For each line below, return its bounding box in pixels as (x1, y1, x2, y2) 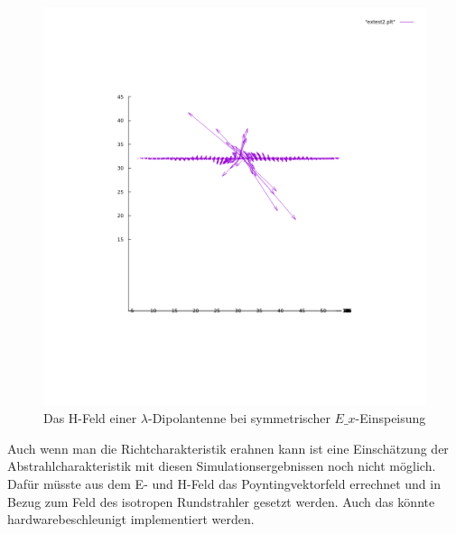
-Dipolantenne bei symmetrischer (148, 409, 330, 428)
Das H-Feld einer (43, 409, 137, 428)
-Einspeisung (355, 409, 426, 428)
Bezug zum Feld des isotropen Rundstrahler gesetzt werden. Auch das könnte (7, 492, 435, 511)
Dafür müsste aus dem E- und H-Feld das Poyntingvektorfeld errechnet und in (7, 474, 441, 493)
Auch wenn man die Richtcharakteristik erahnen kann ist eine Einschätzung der (7, 438, 449, 457)
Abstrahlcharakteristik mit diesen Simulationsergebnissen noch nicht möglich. (7, 456, 436, 475)
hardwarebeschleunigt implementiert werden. (7, 510, 255, 529)
